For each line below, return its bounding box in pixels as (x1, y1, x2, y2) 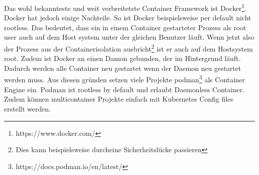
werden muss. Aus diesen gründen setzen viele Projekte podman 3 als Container (4, 73, 245, 85)
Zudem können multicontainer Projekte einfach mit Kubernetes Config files (4, 94, 234, 104)
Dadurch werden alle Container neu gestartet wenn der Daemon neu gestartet (4, 62, 241, 73)
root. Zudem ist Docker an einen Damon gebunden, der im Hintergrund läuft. (4, 53, 241, 63)
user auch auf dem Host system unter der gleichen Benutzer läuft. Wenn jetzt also (4, 32, 255, 42)
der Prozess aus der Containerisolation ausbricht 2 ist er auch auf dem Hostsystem (4, 42, 253, 54)
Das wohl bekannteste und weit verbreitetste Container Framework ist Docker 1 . (4, 1, 247, 13)
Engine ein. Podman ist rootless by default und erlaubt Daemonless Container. (4, 84, 245, 94)
